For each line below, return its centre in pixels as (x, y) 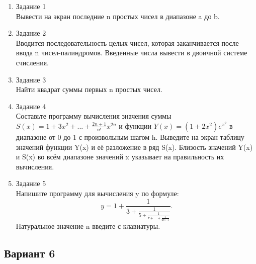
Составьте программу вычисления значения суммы (94, 116)
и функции (135, 125)
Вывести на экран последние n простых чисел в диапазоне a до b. (118, 16)
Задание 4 (31, 106)
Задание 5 (31, 183)
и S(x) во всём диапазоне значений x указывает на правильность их (120, 157)
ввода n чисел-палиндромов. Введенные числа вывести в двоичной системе (132, 53)
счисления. (32, 62)
